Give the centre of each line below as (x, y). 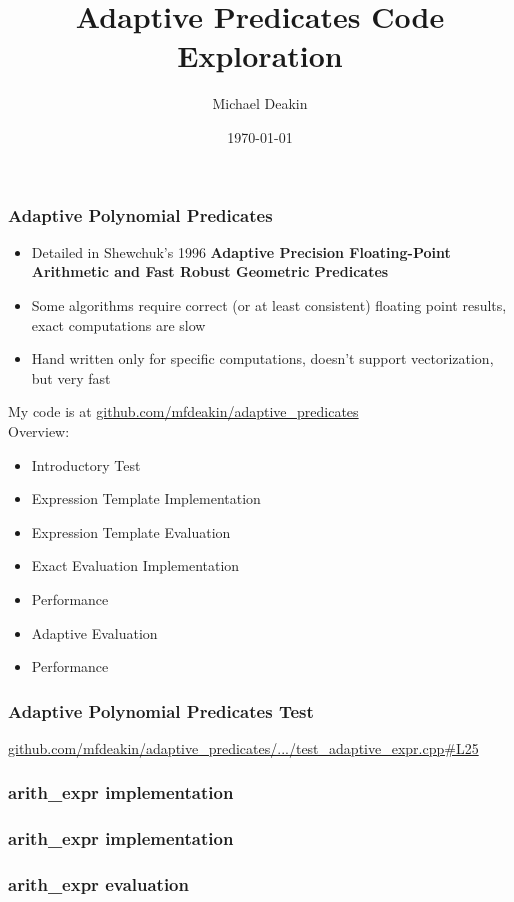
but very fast (71, 377)
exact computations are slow (118, 324)
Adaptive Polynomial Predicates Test (161, 710)
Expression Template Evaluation (131, 531)
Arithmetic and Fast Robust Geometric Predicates (210, 271)
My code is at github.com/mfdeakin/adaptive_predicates (183, 411)
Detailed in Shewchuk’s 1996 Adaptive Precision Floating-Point (241, 251)
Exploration (260, 55)
